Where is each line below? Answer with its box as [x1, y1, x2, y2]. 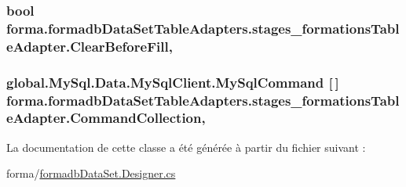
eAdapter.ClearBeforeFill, [6, 36, 173, 56]
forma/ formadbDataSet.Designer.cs [6, 165, 176, 182]
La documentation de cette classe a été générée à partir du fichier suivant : [6, 138, 366, 155]
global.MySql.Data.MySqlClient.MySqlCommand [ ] [6, 72, 339, 92]
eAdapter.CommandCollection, [6, 108, 206, 128]
